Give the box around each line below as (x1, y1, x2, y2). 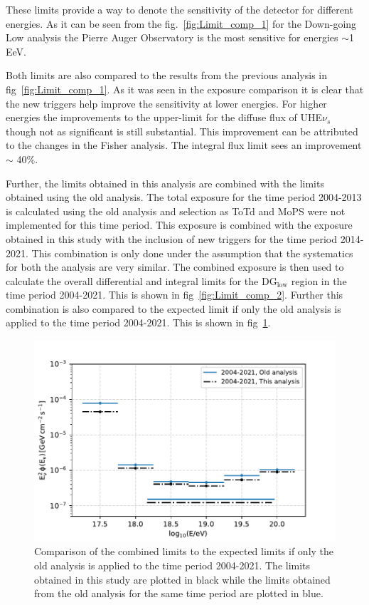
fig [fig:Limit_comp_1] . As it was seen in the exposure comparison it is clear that (6, 81, 364, 96)
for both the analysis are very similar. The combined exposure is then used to (6, 259, 344, 274)
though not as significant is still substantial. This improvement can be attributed (6, 123, 358, 138)
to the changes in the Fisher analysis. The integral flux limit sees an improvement (6, 138, 362, 152)
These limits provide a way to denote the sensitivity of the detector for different (6, 2, 353, 16)
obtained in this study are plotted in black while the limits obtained (34, 572, 331, 586)
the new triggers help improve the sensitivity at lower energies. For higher (6, 95, 327, 110)
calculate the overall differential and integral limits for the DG (6, 273, 277, 288)
